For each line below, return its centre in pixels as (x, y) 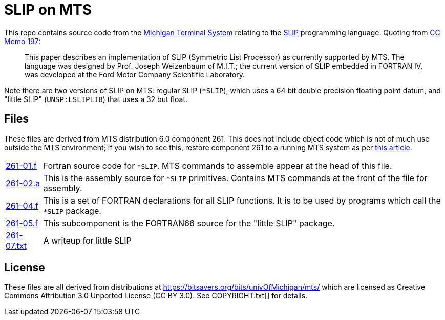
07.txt (16, 245)
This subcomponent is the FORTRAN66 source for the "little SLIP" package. (189, 223)
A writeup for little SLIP (87, 240)
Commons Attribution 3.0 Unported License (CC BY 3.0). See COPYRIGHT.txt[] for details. (156, 296)
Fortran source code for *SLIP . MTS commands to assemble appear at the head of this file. (218, 165)
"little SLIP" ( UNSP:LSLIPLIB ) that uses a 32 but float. (96, 99)
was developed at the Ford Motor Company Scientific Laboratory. (135, 74)
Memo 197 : (23, 41)
